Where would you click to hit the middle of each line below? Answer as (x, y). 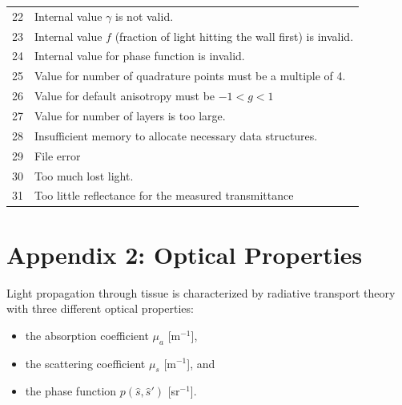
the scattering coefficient (85, 363)
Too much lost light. (84, 175)
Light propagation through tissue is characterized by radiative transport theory (201, 292)
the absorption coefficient (87, 335)
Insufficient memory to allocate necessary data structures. (176, 135)
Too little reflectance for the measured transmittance (164, 195)
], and (201, 363)
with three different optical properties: (100, 308)
